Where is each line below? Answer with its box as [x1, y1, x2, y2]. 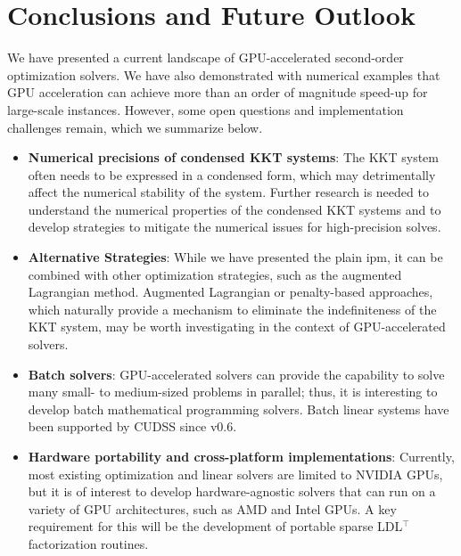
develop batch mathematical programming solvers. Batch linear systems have [28, 399, 449, 418]
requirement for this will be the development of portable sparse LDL [28, 517, 403, 536]
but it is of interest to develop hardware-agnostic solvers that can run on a [28, 482, 436, 501]
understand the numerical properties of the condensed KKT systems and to [28, 200, 441, 218]
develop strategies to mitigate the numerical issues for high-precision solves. [28, 217, 441, 236]
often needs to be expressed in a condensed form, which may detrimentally [28, 165, 436, 184]
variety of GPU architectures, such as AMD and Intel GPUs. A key [28, 499, 397, 518]
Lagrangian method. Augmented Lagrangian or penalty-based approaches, [28, 282, 433, 301]
